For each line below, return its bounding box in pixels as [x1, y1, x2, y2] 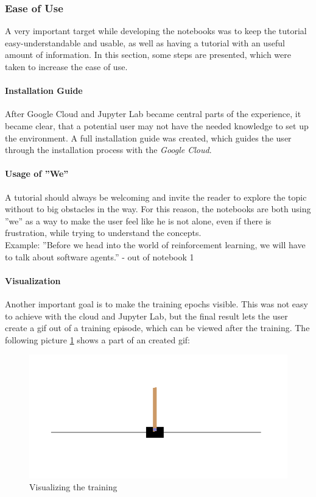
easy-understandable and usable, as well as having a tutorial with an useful [5, 36, 285, 49]
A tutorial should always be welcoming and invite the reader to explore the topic [5, 190, 307, 203]
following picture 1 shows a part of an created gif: [5, 333, 191, 346]
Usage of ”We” [5, 167, 69, 180]
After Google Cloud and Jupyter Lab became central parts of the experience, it [5, 107, 301, 120]
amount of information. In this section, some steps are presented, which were [5, 48, 291, 61]
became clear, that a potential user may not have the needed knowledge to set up [5, 119, 309, 132]
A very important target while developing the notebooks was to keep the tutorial [5, 24, 307, 37]
